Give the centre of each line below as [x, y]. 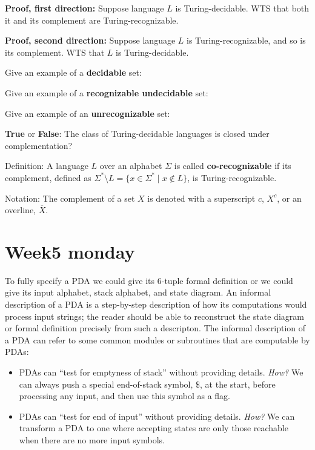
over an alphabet [131, 166]
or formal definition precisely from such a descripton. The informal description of [155, 328]
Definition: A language [47, 166]
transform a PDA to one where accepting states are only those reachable [154, 428]
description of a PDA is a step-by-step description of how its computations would [156, 304]
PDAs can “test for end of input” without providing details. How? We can [157, 416]
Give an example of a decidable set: [73, 72]
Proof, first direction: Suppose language [85, 8]
